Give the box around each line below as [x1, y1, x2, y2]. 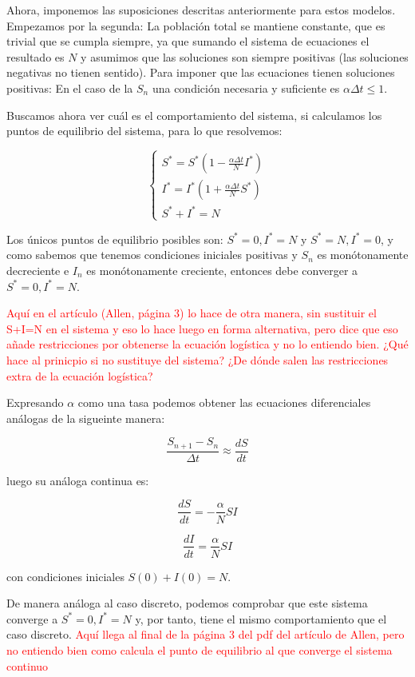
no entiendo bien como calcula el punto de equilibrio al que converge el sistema [6, 641, 393, 658]
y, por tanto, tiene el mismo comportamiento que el [135, 610, 387, 627]
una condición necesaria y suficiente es [152, 79, 340, 96]
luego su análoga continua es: [6, 472, 149, 488]
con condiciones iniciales [6, 567, 125, 584]
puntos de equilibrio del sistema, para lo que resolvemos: [6, 122, 283, 139]
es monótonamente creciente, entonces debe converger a [86, 262, 358, 279]
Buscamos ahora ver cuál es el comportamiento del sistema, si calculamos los [6, 106, 382, 123]
